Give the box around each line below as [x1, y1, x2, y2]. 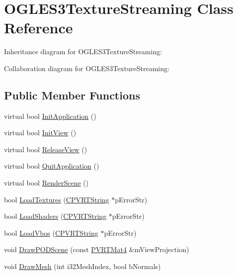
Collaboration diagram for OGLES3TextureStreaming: [4, 63, 169, 73]
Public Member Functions [4, 87, 140, 102]
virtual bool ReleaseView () [4, 144, 87, 154]
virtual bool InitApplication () [4, 110, 96, 121]
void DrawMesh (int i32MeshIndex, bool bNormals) [4, 261, 161, 272]
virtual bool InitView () [4, 127, 77, 138]
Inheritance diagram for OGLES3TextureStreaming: [4, 46, 162, 57]
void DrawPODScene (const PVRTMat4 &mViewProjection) [4, 244, 189, 255]
